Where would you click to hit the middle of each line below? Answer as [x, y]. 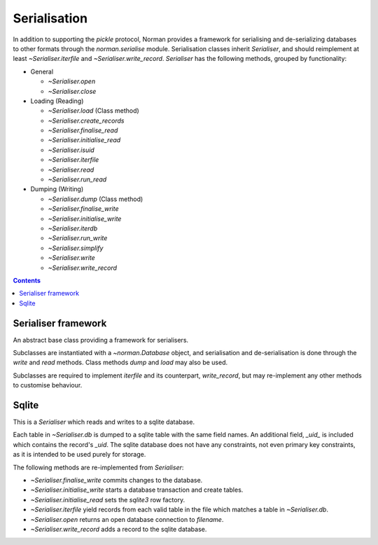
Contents [27, 280]
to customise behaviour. [48, 385]
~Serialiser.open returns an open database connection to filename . [127, 519]
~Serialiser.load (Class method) [93, 111]
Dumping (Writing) [57, 189]
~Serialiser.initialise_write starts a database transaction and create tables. [137, 490]
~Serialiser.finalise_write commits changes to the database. [117, 481]
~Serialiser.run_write [78, 238]
